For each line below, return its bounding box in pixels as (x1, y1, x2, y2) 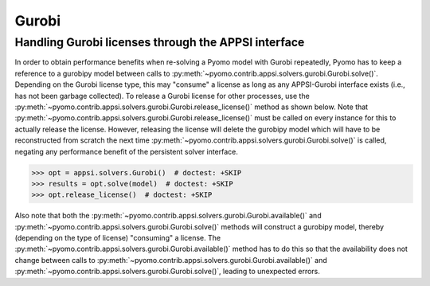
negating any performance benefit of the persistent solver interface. (14, 147, 239, 156)
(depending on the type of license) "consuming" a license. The (14, 233, 221, 243)
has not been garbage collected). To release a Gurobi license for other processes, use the (14, 91, 310, 100)
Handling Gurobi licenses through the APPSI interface (14, 35, 305, 49)
